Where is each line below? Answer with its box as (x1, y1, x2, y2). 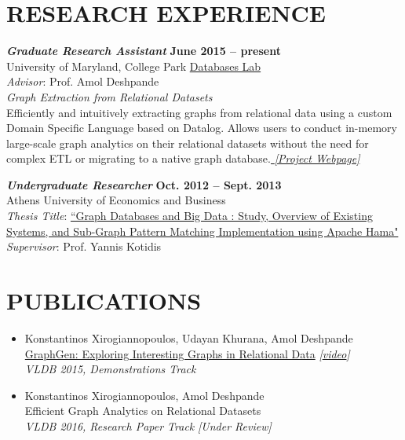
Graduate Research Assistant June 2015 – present (6, 42, 281, 59)
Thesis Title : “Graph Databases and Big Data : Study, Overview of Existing (6, 207, 373, 224)
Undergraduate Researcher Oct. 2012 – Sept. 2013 (6, 176, 282, 192)
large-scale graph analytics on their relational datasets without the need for (6, 134, 369, 151)
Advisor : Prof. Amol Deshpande (6, 73, 159, 90)
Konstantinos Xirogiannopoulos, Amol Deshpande (24, 387, 265, 403)
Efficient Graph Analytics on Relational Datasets (24, 402, 261, 419)
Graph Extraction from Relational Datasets (6, 88, 213, 104)
